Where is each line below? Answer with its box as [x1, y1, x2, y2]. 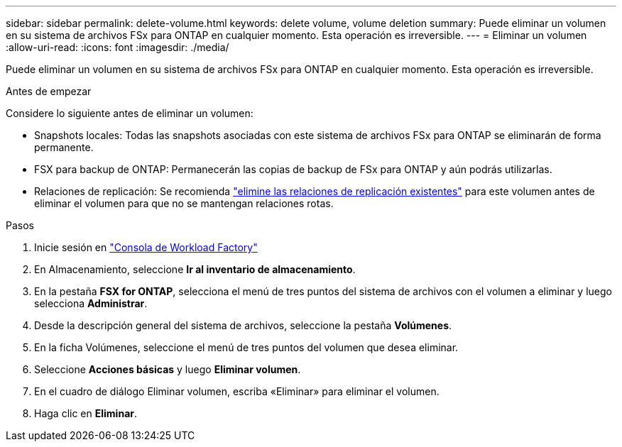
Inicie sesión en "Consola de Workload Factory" [34, 241, 258, 253]
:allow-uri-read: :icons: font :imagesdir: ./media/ [6, 41, 229, 53]
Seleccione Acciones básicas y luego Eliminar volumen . [34, 363, 301, 375]
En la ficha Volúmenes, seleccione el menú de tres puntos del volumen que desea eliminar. [34, 341, 459, 353]
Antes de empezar [6, 85, 92, 97]
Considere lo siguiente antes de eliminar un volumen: [6, 107, 253, 119]
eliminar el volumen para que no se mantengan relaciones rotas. [34, 197, 334, 209]
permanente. [34, 141, 94, 153]
